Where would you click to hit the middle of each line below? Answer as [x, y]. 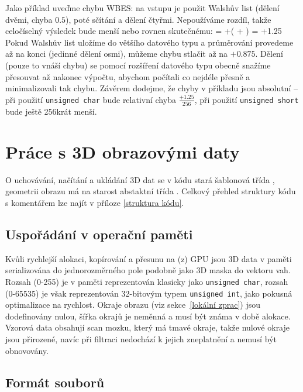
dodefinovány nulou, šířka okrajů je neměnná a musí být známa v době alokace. [148, 316]
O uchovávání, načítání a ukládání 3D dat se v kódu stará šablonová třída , [140, 179]
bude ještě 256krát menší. [51, 111]
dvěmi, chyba [29, 19]
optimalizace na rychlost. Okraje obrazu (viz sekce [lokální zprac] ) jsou [133, 305]
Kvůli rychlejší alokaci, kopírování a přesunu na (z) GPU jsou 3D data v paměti [149, 258]
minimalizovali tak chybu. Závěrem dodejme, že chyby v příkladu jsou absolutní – [151, 88]
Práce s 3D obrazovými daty [123, 151]
